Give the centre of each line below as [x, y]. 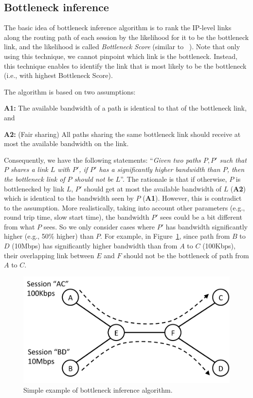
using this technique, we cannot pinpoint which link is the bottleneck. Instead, [121, 56]
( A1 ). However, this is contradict [192, 198]
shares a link [29, 169]
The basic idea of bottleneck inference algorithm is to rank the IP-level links [118, 28]
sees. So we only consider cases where [99, 226]
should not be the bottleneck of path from [186, 255]
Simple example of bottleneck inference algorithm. [98, 389]
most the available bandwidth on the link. [66, 143]
